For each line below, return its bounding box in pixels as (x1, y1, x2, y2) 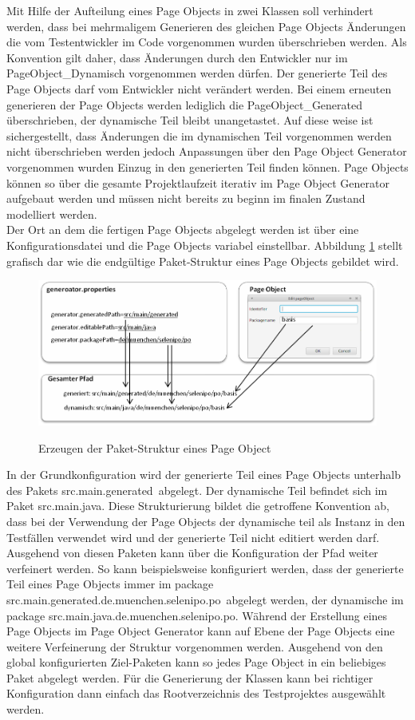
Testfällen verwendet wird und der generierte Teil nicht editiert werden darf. (6, 528, 380, 545)
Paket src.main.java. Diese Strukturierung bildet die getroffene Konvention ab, (6, 497, 389, 514)
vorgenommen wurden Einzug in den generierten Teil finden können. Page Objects (6, 158, 409, 175)
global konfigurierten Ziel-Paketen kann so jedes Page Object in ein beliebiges (6, 654, 386, 671)
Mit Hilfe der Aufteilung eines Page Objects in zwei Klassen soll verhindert (6, 2, 373, 18)
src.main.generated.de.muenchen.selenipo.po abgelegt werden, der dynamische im (6, 591, 404, 607)
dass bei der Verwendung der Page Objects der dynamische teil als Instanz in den (6, 512, 405, 529)
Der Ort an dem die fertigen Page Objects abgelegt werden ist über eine (6, 221, 359, 238)
